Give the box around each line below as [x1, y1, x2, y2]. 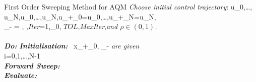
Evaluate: [4, 70, 37, 80]
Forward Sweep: [4, 60, 60, 70]
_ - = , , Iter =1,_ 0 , [4, 21, 61, 31]
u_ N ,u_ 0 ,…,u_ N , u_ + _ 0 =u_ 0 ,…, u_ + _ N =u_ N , [4, 11, 156, 21]
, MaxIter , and [78, 21, 118, 31]
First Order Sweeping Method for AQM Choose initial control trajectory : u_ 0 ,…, [4, 1, 252, 11]
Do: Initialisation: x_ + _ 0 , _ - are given [4, 40, 140, 51]
